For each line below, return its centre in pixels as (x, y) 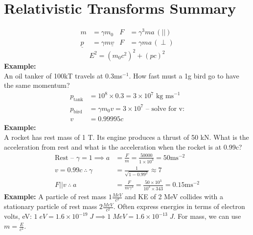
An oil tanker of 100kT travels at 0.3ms (63, 75)
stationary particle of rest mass (51, 206)
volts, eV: (18, 216)
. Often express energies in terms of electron (179, 206)
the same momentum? (37, 85)
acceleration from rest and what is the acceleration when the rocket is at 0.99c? (123, 146)
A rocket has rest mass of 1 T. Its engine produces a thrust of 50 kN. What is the (126, 137)
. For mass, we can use (207, 216)
